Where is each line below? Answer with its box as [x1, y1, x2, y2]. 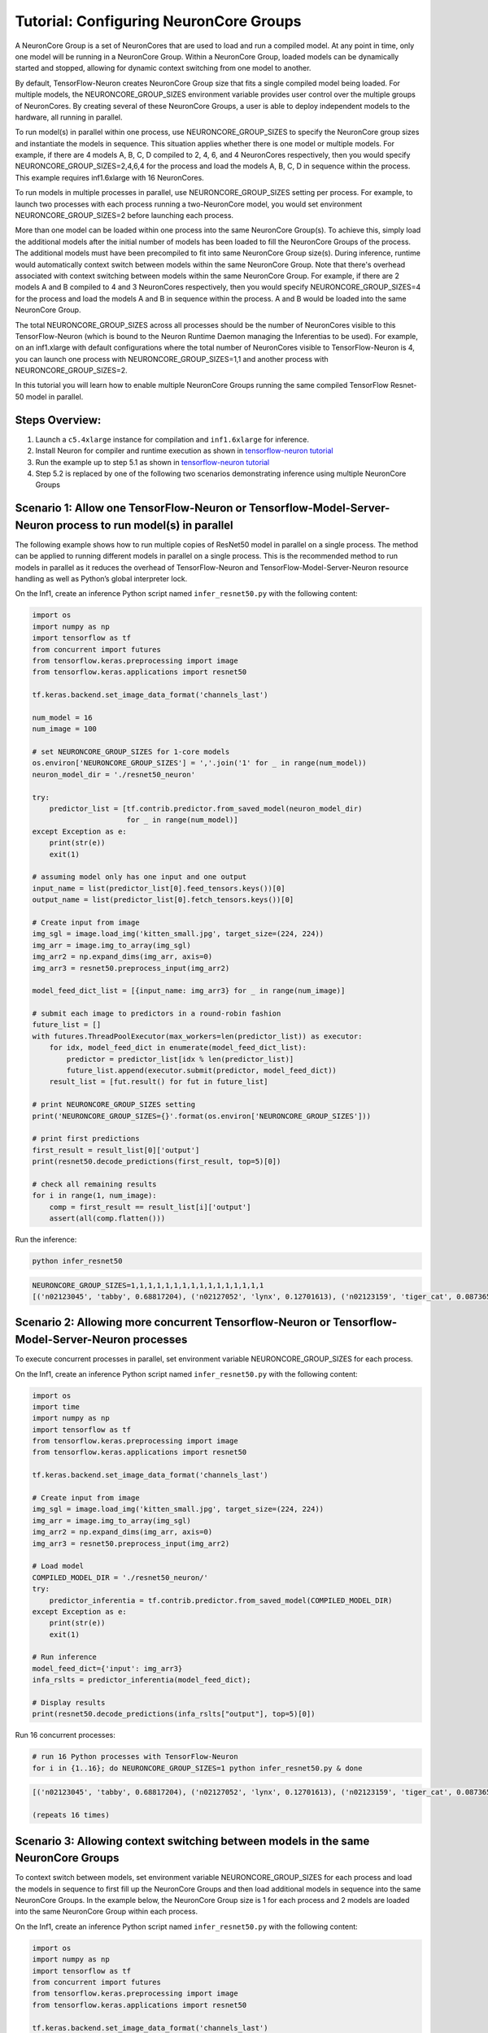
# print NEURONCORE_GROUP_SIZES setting [32, 1100, 195, 1109]
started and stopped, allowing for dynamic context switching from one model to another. [15, 63, 312, 73]
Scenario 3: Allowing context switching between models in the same [15, 1834, 370, 1848]
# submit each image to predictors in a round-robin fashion [32, 1009, 281, 1018]
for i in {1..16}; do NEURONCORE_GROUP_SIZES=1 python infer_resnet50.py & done [32, 1763, 363, 1773]
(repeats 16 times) [32, 1810, 110, 1820]
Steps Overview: [15, 413, 102, 427]
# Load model [32, 1561, 85, 1571]
